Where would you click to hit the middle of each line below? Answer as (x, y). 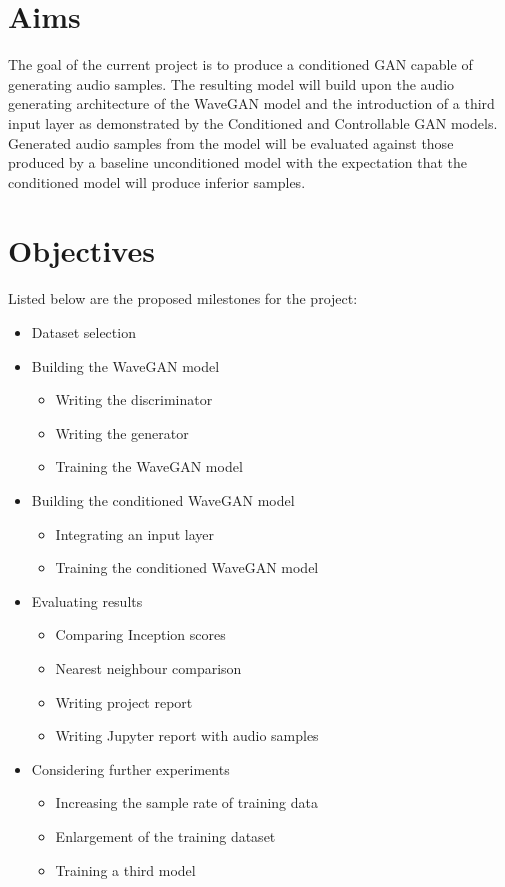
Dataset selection (83, 332)
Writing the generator (122, 432)
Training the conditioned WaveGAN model (187, 567)
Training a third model (125, 869)
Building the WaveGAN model (125, 365)
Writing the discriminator (134, 399)
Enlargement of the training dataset (165, 835)
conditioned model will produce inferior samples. (157, 181)
